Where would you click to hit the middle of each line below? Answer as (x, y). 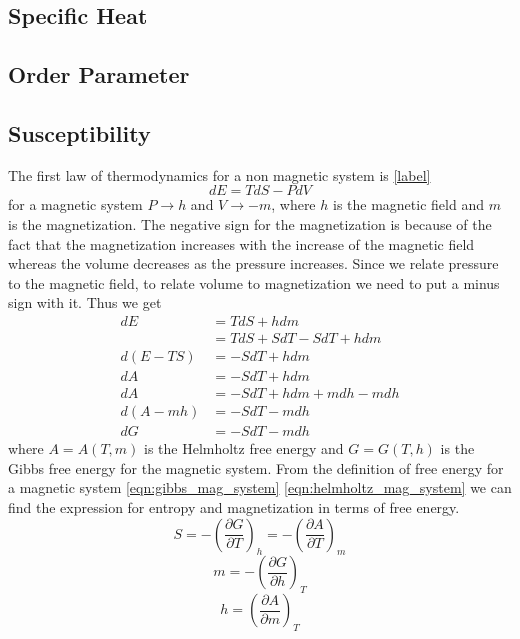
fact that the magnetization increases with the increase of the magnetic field (241, 243)
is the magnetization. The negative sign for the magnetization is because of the (250, 223)
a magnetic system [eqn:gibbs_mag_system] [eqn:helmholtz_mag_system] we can (260, 487)
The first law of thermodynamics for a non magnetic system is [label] (219, 174)
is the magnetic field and (408, 204)
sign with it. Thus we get (85, 302)
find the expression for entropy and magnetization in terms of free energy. (234, 506)
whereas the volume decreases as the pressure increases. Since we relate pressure (253, 263)
